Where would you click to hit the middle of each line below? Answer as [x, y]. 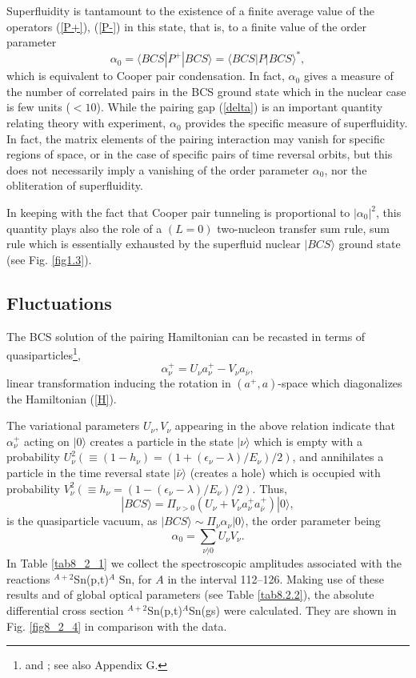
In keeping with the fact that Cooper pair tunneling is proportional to [178, 213]
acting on [47, 441]
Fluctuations [59, 302]
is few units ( [38, 107]
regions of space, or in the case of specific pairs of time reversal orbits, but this [200, 154]
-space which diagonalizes [340, 382]
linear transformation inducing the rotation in [119, 382]
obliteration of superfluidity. [75, 185]
